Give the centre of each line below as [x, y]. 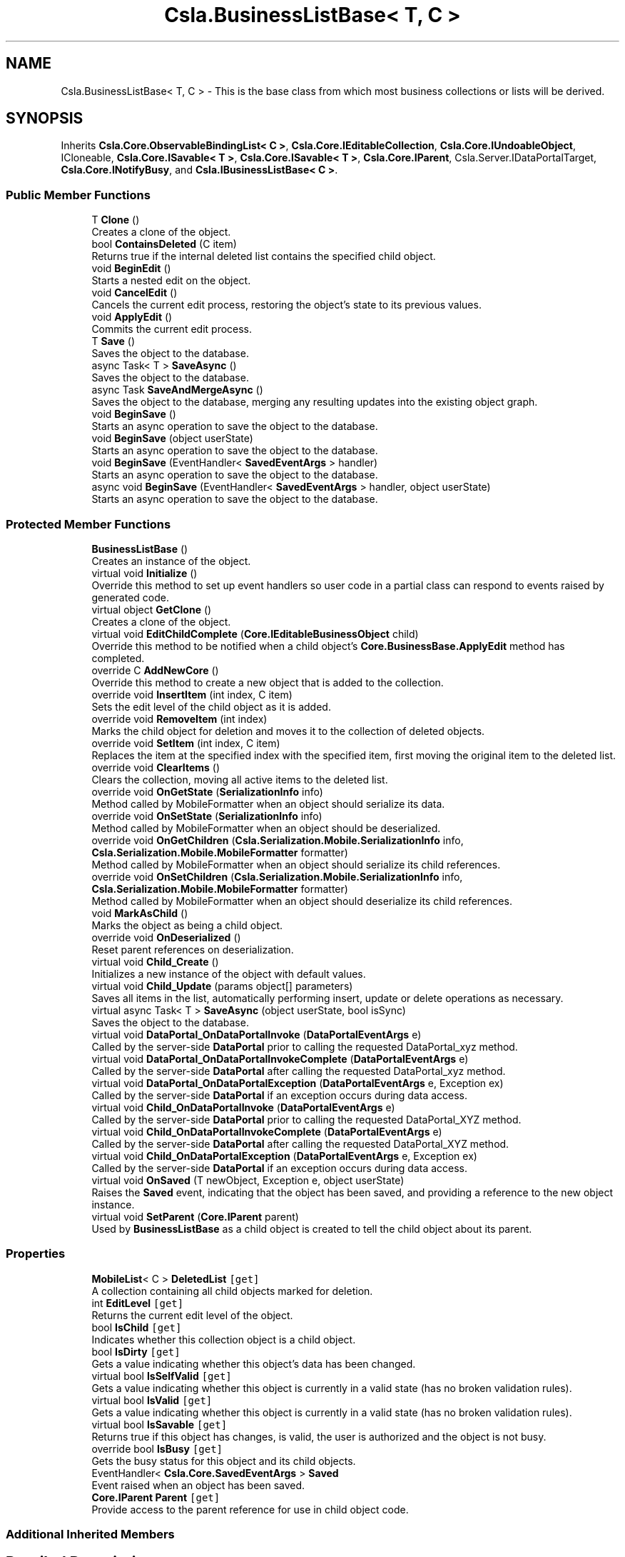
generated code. [130, 597]
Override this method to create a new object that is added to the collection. [268, 682]
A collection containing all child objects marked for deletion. [232, 1291]
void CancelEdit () [134, 293]
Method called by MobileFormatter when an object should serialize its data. [268, 803]
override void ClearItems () [156, 767]
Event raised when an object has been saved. [198, 1485]
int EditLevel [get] [138, 1303]
